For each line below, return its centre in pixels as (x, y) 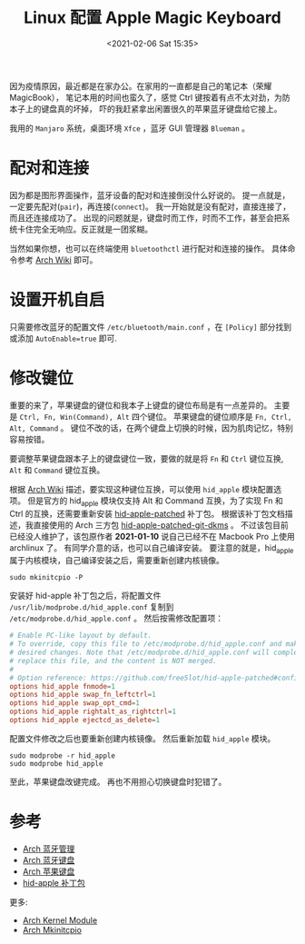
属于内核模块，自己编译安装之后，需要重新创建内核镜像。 (117, 561)
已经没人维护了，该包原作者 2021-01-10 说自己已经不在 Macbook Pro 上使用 (152, 536)
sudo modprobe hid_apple (56, 763)
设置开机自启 (58, 300)
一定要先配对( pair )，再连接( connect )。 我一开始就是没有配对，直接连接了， (150, 206)
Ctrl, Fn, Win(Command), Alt (74, 417)
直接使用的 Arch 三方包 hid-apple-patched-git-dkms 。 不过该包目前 (161, 525)
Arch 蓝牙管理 (49, 849)
